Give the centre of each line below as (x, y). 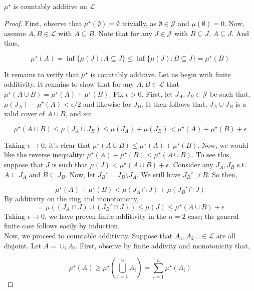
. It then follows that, (174, 103)
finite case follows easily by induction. (62, 226)
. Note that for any (123, 33)
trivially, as (139, 23)
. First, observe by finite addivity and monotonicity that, (163, 245)
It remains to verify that (42, 74)
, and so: (78, 113)
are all (226, 235)
